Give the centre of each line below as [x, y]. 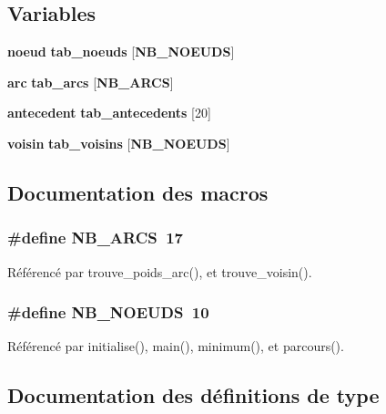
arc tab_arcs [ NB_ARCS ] [91, 82]
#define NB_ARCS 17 [95, 238]
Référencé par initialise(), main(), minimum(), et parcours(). [176, 346]
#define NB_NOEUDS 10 [108, 312]
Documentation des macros [138, 192]
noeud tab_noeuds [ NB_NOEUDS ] [121, 52]
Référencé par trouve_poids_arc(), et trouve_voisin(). [160, 271]
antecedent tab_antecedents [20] [109, 113]
